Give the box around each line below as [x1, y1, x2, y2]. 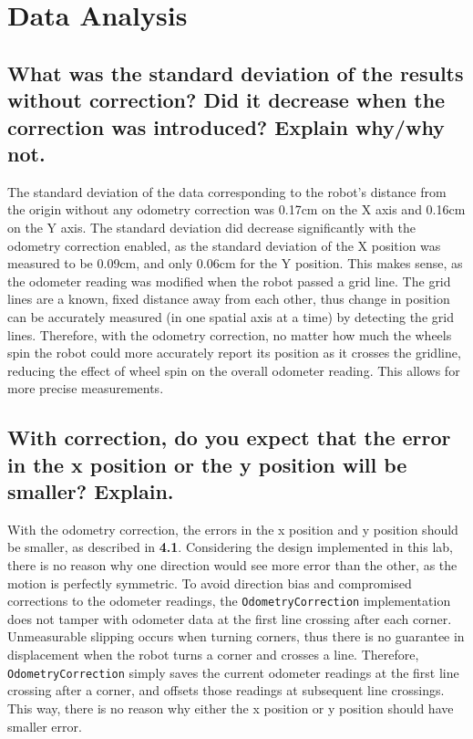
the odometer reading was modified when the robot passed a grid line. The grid [7, 271, 451, 290]
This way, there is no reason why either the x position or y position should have [7, 698, 454, 717]
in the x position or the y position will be [7, 450, 407, 478]
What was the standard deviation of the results [7, 58, 464, 87]
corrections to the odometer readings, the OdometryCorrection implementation [7, 591, 451, 610]
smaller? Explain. [7, 477, 174, 505]
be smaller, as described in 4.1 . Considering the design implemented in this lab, [7, 537, 453, 557]
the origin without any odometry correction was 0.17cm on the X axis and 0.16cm [7, 200, 466, 219]
